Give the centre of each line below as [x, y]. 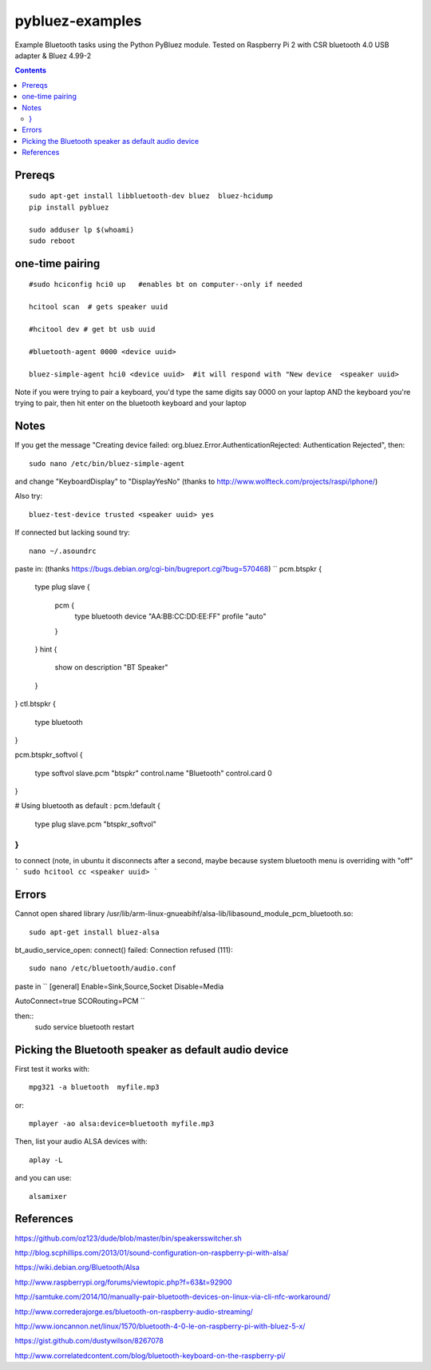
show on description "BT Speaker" [111, 667]
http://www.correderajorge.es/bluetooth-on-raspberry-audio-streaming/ [134, 1312]
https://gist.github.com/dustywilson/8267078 [89, 1341]
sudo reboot [52, 241]
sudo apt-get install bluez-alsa [94, 932]
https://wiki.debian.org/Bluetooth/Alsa [77, 1268]
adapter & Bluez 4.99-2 [53, 55]
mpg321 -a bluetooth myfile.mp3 [94, 1087]
